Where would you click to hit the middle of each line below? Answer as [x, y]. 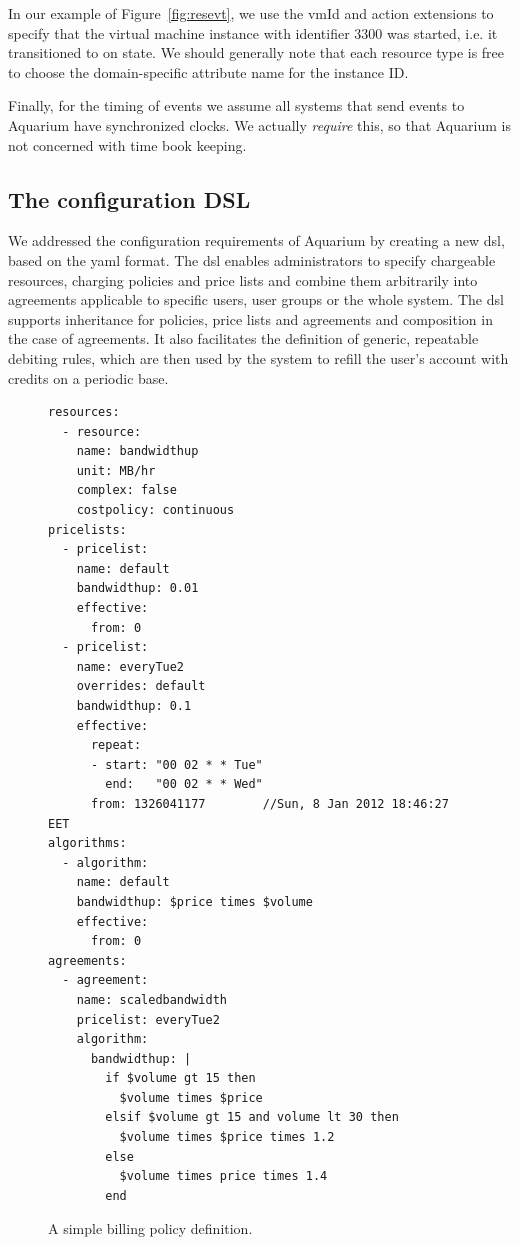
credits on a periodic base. [88, 377]
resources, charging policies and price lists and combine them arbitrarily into [243, 279]
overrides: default [141, 686]
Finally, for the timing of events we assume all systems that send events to [236, 105]
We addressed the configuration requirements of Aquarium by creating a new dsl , [256, 240]
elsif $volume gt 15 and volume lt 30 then [252, 1117]
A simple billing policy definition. [150, 1228]
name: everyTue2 [130, 666]
